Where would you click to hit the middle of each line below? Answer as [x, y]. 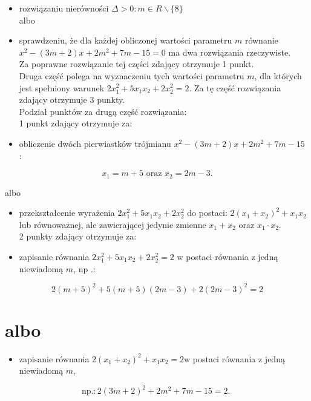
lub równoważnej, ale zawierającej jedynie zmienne [113, 224]
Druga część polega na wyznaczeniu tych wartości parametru [132, 75]
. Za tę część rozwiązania [235, 87]
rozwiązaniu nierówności [64, 8]
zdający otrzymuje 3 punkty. [72, 99]
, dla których [278, 75]
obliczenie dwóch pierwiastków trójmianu [95, 143]
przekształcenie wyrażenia [67, 213]
